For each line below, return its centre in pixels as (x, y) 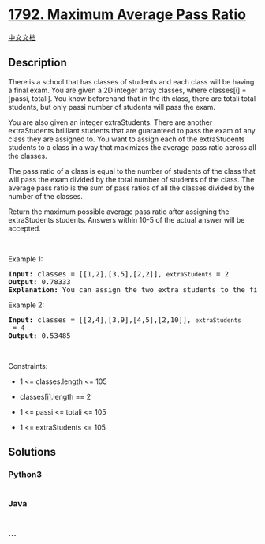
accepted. (24, 228)
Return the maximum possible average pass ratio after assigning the (119, 212)
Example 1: (26, 259)
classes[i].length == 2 (55, 396)
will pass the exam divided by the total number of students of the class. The (131, 179)
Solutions (32, 452)
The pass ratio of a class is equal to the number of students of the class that (132, 171)
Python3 (25, 475)
